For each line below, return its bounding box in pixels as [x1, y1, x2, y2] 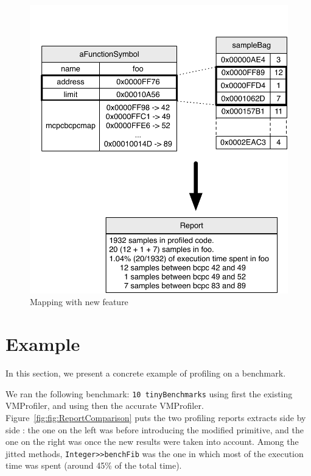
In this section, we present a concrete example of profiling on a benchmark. [5, 367, 286, 380]
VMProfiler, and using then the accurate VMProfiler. [5, 399, 204, 412]
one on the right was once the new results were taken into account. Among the [5, 435, 299, 448]
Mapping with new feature [30, 295, 128, 308]
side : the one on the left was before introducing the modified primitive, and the [5, 423, 304, 436]
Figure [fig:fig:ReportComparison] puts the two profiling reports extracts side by [5, 411, 306, 424]
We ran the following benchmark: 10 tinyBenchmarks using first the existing [5, 387, 293, 400]
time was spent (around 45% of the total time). [5, 459, 182, 472]
